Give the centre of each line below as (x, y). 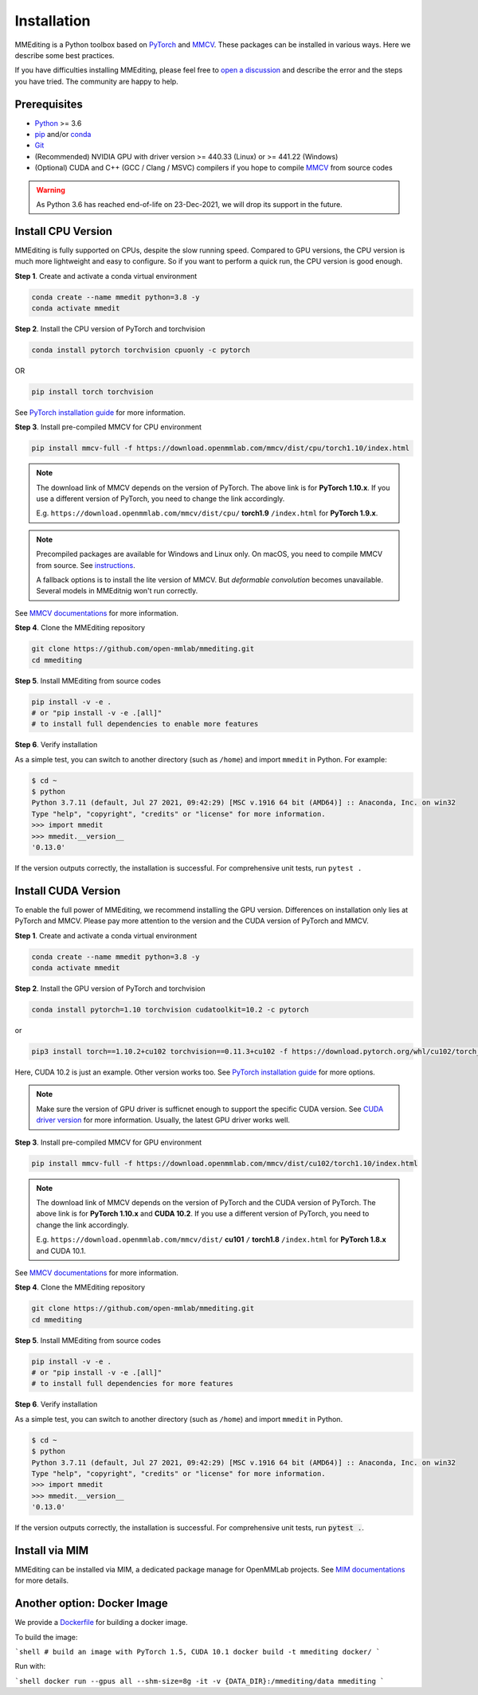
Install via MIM (52, 1550)
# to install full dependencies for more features (133, 1384)
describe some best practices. (65, 55)
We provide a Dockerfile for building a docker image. (101, 1623)
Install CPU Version (64, 231)
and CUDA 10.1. (61, 1251)
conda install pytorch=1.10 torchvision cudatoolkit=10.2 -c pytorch (170, 1010)
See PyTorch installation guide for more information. (100, 412)
